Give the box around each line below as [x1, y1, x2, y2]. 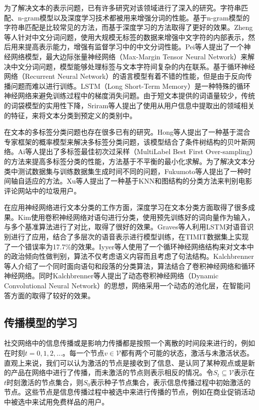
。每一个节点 [62, 348, 105, 358]
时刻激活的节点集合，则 [6, 377, 84, 387]
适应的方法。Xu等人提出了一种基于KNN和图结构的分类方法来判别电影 [24, 176, 253, 186]
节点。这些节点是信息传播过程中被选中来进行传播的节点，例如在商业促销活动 [4, 387, 255, 397]
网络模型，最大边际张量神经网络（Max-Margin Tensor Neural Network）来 [10, 51, 248, 61]
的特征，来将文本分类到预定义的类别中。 [4, 110, 136, 120]
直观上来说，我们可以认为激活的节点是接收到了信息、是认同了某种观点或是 [4, 357, 248, 368]
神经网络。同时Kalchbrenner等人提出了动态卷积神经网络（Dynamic [4, 270, 219, 281]
